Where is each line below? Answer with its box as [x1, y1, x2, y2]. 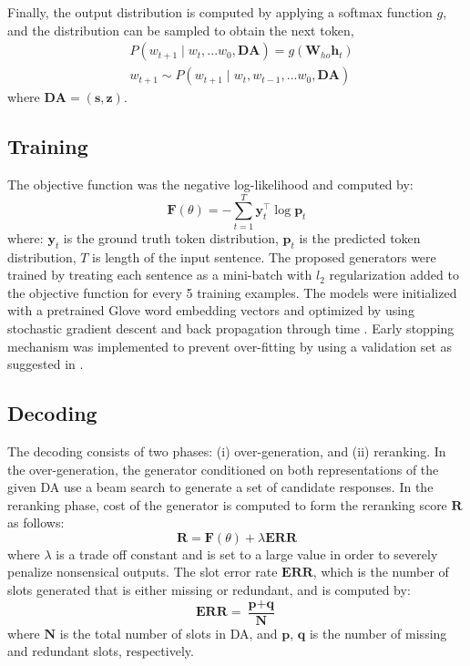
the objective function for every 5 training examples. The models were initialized [7, 282, 457, 302]
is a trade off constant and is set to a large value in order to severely [56, 544, 438, 563]
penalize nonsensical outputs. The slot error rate [7, 562, 278, 581]
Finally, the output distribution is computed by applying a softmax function [7, 3, 433, 21]
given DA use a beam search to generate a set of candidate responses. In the [7, 477, 434, 497]
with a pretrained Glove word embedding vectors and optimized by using [7, 301, 414, 320]
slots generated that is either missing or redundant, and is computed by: [7, 580, 411, 599]
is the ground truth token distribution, [63, 228, 279, 247]
